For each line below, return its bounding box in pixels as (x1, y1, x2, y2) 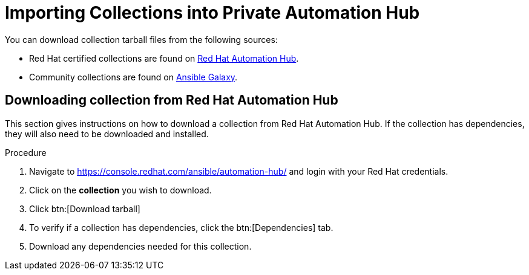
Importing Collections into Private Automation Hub (5, 2, 420, 23)
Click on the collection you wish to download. (29, 184, 212, 195)
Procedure (5, 147, 47, 158)
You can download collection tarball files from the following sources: (5, 34, 278, 45)
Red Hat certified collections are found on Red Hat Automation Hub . (29, 53, 299, 63)
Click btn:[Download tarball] (29, 203, 140, 214)
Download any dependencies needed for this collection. (29, 241, 252, 251)
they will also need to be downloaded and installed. (5, 128, 209, 139)
